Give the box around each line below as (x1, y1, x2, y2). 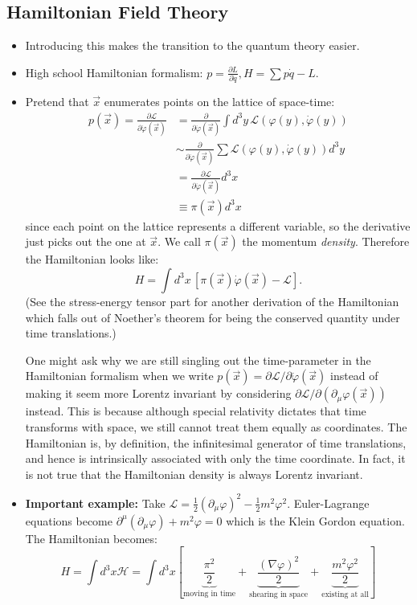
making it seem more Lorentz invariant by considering (25, 385, 292, 402)
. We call (157, 233, 201, 250)
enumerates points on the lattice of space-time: (104, 93, 335, 110)
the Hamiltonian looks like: (25, 251, 159, 268)
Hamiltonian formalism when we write (25, 367, 214, 384)
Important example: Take (25, 494, 166, 511)
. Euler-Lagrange (287, 494, 370, 511)
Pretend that (25, 93, 89, 110)
